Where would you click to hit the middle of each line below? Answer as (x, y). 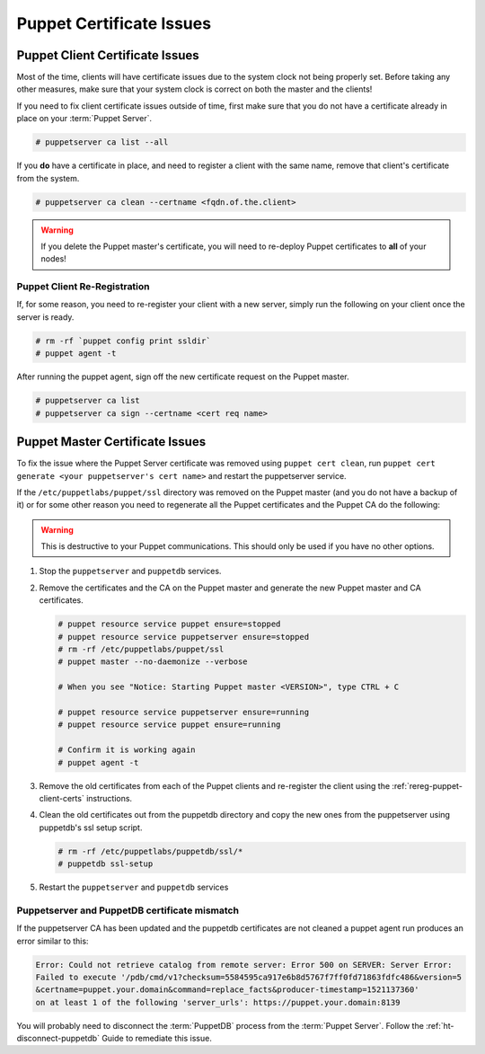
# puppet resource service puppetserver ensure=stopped (184, 637)
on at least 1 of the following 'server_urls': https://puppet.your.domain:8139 (218, 1002)
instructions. (109, 798)
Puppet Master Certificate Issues (111, 442)
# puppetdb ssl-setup (106, 864)
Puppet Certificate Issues (114, 23)
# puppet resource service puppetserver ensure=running (184, 712)
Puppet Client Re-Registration (83, 287)
